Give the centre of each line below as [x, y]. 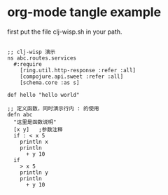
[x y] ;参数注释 [38, 129]
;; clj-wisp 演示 [31, 52]
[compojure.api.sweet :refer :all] [72, 76]
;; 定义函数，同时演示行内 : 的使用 [53, 108]
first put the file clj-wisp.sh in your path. [65, 32]
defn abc [20, 114]
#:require [28, 64]
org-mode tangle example [84, 12]
